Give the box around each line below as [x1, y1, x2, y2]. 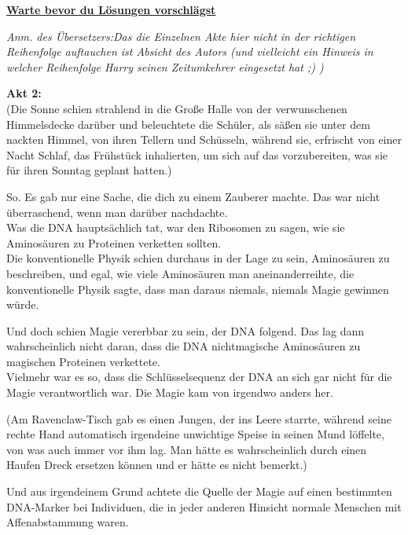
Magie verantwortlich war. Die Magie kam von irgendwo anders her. [6, 384, 333, 401]
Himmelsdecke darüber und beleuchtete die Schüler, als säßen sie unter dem [6, 115, 370, 132]
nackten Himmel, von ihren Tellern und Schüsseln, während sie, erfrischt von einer [6, 131, 402, 148]
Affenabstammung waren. [6, 514, 129, 530]
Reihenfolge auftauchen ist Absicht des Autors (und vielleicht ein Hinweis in [6, 43, 373, 60]
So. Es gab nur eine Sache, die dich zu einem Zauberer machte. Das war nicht [6, 188, 380, 204]
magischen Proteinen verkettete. [6, 353, 160, 369]
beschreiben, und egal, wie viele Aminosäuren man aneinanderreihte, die [6, 265, 355, 281]
